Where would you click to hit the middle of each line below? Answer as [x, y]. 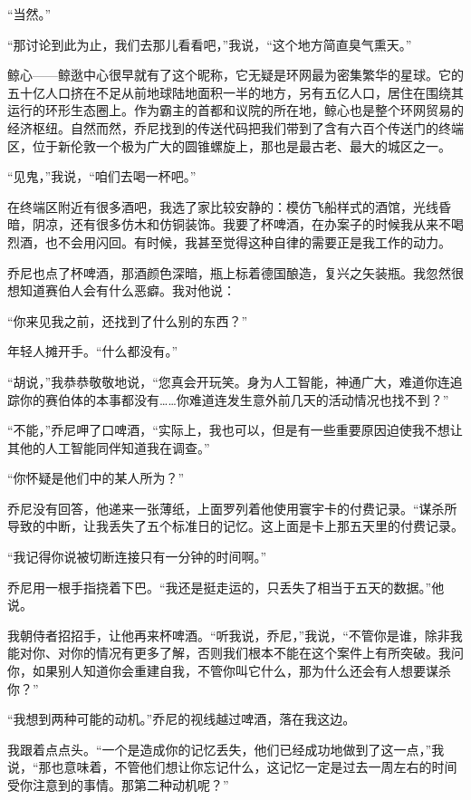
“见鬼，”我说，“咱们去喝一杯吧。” [102, 176]
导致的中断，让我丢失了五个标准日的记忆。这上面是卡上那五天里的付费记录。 [235, 526]
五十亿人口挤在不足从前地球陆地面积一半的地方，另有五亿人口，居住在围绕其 [235, 92]
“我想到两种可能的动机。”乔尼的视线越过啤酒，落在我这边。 [182, 719]
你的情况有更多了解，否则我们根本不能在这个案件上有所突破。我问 [267, 653]
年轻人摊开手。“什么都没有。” [93, 351]
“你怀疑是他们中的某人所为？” [96, 478]
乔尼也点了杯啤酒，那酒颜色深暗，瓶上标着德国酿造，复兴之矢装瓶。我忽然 [229, 272]
